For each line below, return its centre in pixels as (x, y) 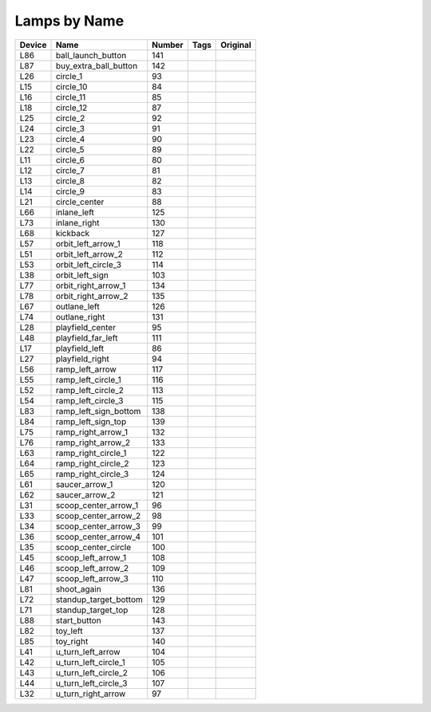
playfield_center (85, 327)
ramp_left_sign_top (91, 421)
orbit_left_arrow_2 (89, 254)
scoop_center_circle (93, 547)
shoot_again (78, 588)
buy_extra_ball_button (97, 65)
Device (33, 45)
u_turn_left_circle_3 (91, 683)
